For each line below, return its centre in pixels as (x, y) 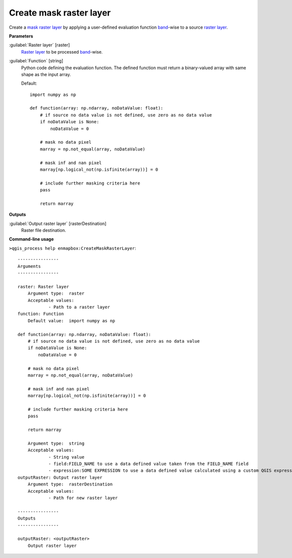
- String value (66, 457)
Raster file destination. (44, 230)
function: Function (41, 314)
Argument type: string (56, 443)
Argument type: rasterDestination (70, 484)
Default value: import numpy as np (71, 321)
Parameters (21, 36)
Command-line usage (31, 239)
